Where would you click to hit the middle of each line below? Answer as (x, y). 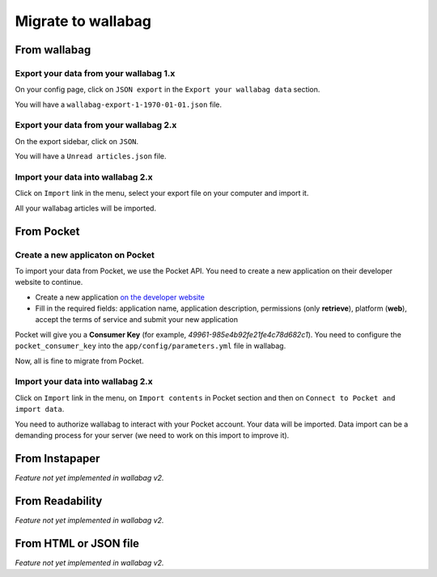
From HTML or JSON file (77, 543)
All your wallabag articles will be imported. (86, 208)
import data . (40, 409)
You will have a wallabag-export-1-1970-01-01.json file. (119, 104)
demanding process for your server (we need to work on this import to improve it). (152, 435)
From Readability (59, 501)
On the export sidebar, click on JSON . (77, 141)
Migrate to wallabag (83, 21)
